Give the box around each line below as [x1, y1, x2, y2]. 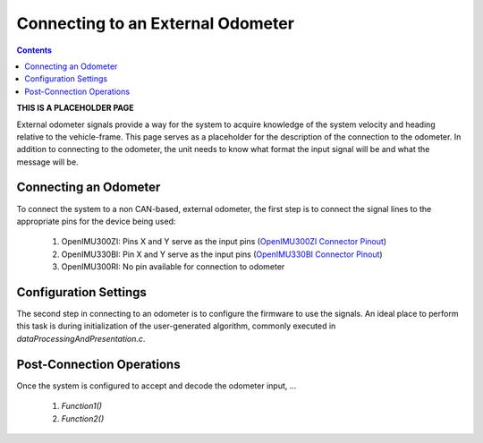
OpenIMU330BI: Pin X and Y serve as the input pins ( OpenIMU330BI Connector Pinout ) [61, 249, 384, 260]
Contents [16, 45, 53, 55]
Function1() [61, 401, 103, 412]
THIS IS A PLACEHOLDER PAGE [16, 103, 134, 114]
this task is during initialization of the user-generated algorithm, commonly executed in [16, 320, 336, 331]
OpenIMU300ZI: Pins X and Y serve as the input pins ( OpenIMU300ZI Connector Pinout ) [61, 236, 387, 247]
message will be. [16, 157, 80, 167]
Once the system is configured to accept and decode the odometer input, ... [16, 380, 297, 391]
